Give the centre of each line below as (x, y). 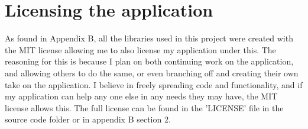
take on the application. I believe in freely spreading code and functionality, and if (154, 84)
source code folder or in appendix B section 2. (88, 119)
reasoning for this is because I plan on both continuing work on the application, (149, 61)
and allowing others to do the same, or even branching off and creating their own (152, 72)
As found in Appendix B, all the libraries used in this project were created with (149, 38)
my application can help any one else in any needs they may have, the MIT (141, 96)
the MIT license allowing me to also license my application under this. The (140, 49)
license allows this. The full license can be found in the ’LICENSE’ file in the (144, 107)
